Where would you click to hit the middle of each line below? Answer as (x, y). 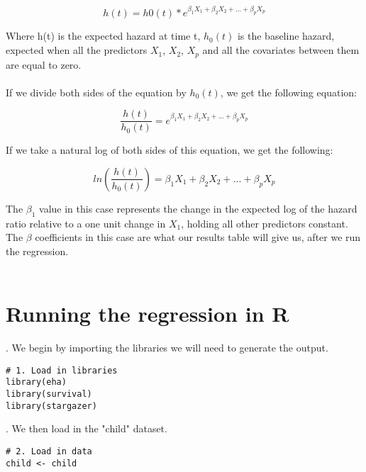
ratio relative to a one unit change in (86, 223)
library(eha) (36, 382)
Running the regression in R (148, 314)
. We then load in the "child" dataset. (87, 428)
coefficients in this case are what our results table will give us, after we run (198, 237)
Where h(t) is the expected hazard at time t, (103, 36)
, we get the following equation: (288, 92)
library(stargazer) (51, 406)
